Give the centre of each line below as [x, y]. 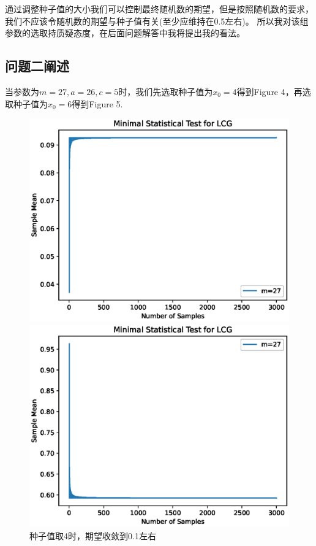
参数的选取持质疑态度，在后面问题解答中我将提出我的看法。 [125, 33]
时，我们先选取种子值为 [166, 91]
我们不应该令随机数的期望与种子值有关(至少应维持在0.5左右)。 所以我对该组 [157, 21]
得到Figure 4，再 [269, 91]
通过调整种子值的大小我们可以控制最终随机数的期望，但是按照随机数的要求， [159, 9]
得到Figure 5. [97, 103]
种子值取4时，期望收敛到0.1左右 [93, 536]
